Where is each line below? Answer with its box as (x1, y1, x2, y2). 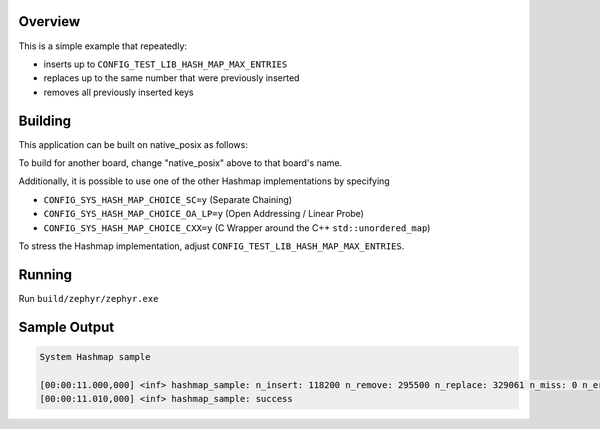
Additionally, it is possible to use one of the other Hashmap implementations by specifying (18, 175, 390, 187)
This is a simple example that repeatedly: (18, 40, 188, 52)
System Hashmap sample (39, 351, 151, 362)
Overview (18, 13, 81, 30)
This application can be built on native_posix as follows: (18, 138, 249, 150)
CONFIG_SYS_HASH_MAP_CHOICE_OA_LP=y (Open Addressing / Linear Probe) (43, 208, 365, 220)
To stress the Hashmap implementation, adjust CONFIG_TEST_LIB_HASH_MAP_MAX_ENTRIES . (18, 240, 405, 252)
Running (18, 266, 73, 283)
